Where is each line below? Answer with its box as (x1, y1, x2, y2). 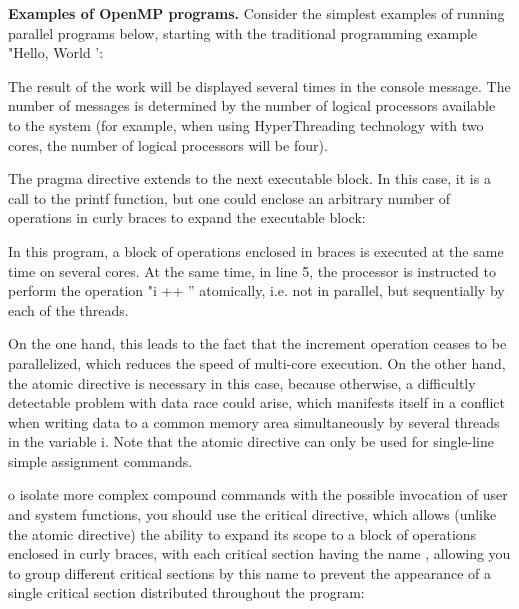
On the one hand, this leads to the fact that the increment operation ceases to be (8, 333, 507, 354)
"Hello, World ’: (8, 42, 104, 63)
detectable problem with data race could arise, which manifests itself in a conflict (8, 392, 506, 413)
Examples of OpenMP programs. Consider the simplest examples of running (8, 3, 505, 23)
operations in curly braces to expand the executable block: (8, 207, 366, 228)
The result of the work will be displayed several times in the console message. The (8, 75, 511, 96)
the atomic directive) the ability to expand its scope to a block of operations (8, 523, 477, 544)
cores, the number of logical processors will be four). (8, 134, 328, 155)
